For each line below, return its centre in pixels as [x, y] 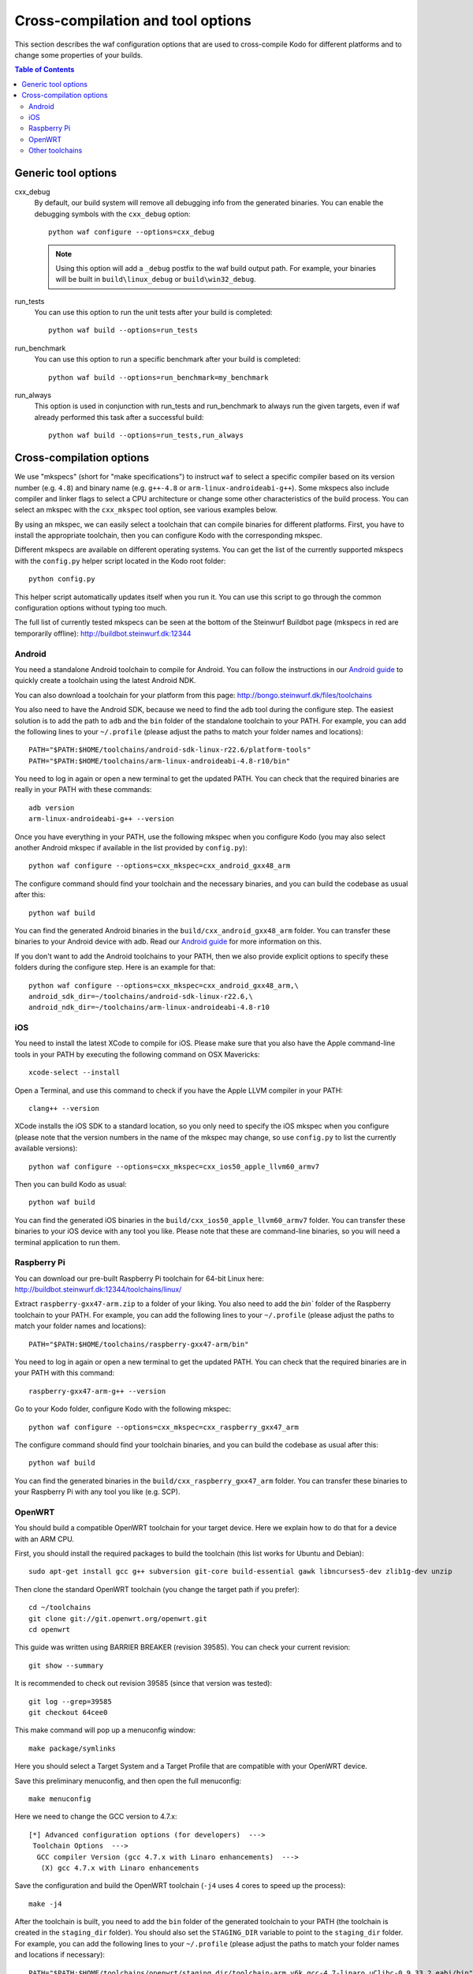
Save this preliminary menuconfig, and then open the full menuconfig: [128, 1781]
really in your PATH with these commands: [83, 790]
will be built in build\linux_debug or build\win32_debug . [156, 280]
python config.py [62, 579]
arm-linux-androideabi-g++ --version [102, 819]
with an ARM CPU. [45, 1539]
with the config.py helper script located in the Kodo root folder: [120, 561]
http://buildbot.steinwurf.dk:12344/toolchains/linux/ [98, 1289]
